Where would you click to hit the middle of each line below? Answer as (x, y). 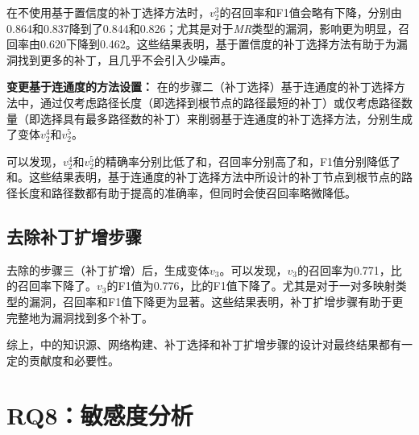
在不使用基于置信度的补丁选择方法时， (108, 12)
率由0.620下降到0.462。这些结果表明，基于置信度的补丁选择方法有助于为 (207, 44)
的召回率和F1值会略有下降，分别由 (311, 12)
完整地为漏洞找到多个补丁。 (80, 317)
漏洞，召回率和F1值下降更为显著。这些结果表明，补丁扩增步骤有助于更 (216, 301)
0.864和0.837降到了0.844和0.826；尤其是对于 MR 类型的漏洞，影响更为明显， (203, 28)
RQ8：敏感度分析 (100, 415)
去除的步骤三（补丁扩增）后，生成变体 (108, 269)
